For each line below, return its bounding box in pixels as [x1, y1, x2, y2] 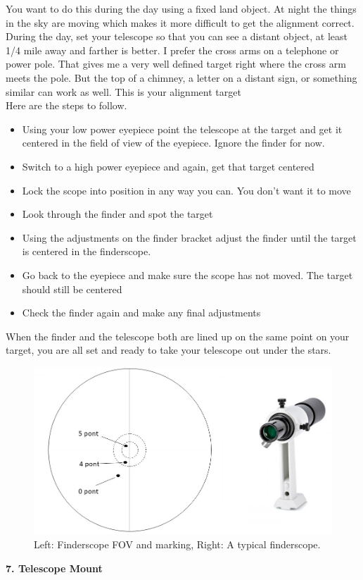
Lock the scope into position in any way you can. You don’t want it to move [22, 183, 351, 197]
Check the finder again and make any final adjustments [22, 305, 261, 320]
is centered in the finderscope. [22, 244, 151, 259]
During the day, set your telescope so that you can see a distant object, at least [6, 29, 348, 44]
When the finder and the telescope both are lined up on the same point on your [6, 328, 350, 343]
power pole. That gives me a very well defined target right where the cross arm [6, 56, 346, 71]
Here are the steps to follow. [6, 98, 127, 113]
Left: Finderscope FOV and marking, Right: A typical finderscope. [34, 537, 321, 552]
